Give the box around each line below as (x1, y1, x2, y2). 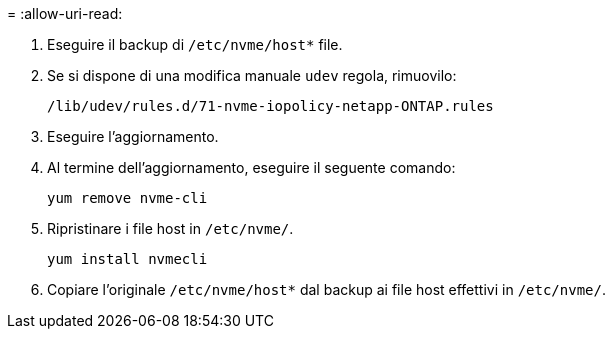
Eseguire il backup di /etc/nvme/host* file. (47, 36, 343, 53)
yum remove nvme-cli (47, 190, 208, 206)
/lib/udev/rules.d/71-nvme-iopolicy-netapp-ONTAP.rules (47, 98, 494, 114)
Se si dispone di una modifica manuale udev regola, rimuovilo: (47, 67, 457, 84)
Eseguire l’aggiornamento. (47, 128, 219, 145)
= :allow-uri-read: (7, 5, 123, 22)
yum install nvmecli (47, 251, 208, 267)
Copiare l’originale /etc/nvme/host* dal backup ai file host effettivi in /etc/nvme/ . (47, 281, 606, 298)
